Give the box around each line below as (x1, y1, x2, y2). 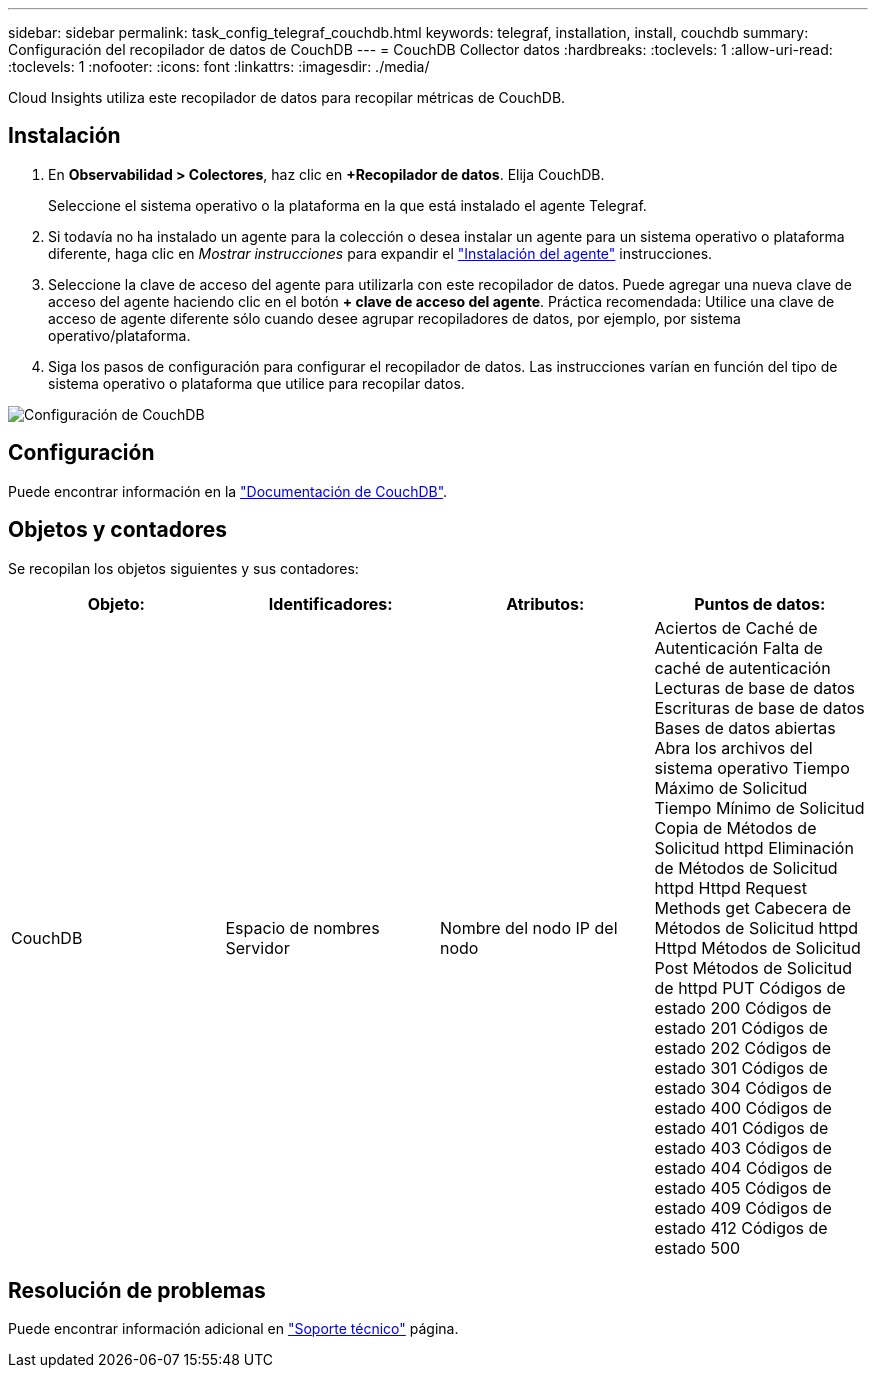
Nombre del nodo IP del (440, 917, 618, 938)
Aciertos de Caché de (654, 617, 818, 638)
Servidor (225, 937, 290, 958)
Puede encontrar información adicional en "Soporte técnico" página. (8, 1320, 459, 1338)
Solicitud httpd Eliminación (654, 837, 854, 858)
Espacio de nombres (225, 917, 380, 938)
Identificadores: (268, 593, 393, 614)
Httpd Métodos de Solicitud (654, 937, 861, 958)
